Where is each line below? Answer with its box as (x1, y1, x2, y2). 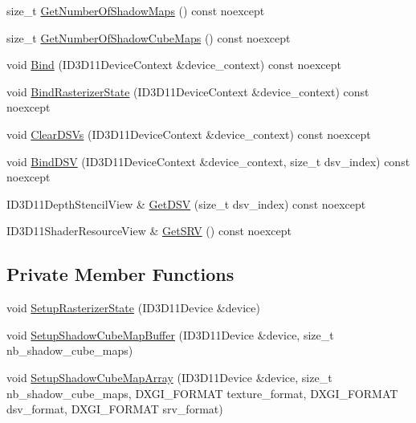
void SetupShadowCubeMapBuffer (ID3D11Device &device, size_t (6, 326, 334, 343)
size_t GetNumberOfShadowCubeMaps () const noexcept (6, 29, 291, 46)
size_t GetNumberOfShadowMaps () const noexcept (6, 2, 265, 18)
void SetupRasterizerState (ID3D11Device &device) (6, 299, 260, 316)
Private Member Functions (6, 262, 235, 287)
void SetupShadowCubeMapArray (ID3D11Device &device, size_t (6, 368, 332, 385)
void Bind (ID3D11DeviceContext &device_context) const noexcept (6, 56, 341, 73)
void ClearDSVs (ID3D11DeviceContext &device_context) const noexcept (6, 125, 371, 142)
